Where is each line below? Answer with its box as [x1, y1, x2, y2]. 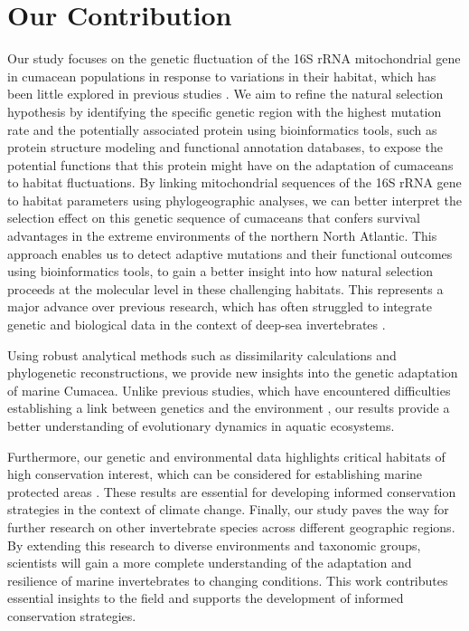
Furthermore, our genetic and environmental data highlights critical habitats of [7, 446, 446, 465]
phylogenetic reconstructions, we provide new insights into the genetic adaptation [7, 363, 458, 382]
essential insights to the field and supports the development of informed [7, 588, 404, 607]
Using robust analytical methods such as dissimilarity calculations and [7, 345, 397, 364]
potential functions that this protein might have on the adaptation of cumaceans [7, 155, 454, 174]
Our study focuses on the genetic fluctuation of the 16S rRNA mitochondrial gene [7, 49, 461, 68]
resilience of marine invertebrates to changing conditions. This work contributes [7, 570, 448, 589]
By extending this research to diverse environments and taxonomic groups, [7, 535, 421, 554]
